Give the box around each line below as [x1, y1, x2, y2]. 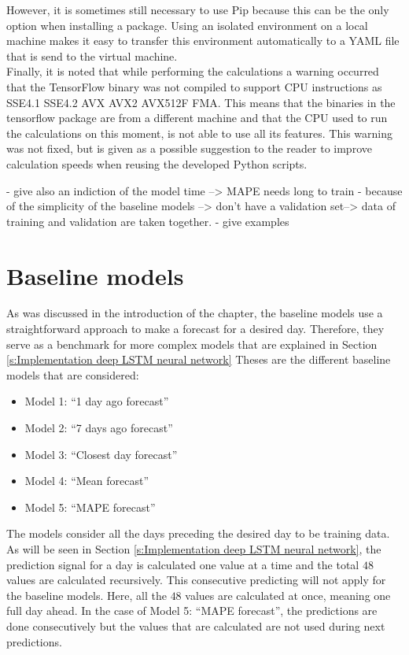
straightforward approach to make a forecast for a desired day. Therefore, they [6, 320, 385, 337]
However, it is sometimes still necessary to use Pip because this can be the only [6, 2, 389, 17]
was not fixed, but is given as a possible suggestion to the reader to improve [6, 140, 372, 157]
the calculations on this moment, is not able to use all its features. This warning [6, 124, 392, 141]
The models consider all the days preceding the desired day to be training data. [6, 525, 390, 542]
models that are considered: [6, 366, 139, 383]
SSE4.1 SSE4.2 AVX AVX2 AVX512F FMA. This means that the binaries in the [6, 94, 396, 110]
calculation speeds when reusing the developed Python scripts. [6, 155, 308, 172]
